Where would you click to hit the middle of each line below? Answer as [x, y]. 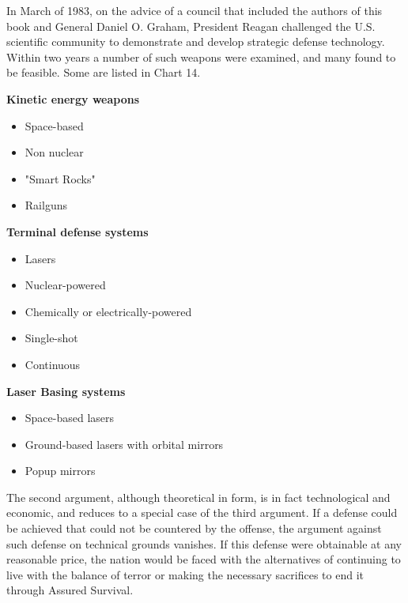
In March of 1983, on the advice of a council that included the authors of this [195, 10]
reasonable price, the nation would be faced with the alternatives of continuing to [204, 559]
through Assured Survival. [70, 590]
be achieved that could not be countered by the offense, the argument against [194, 528]
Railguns [46, 205]
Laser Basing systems [66, 391]
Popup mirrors [60, 471]
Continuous [53, 364]
